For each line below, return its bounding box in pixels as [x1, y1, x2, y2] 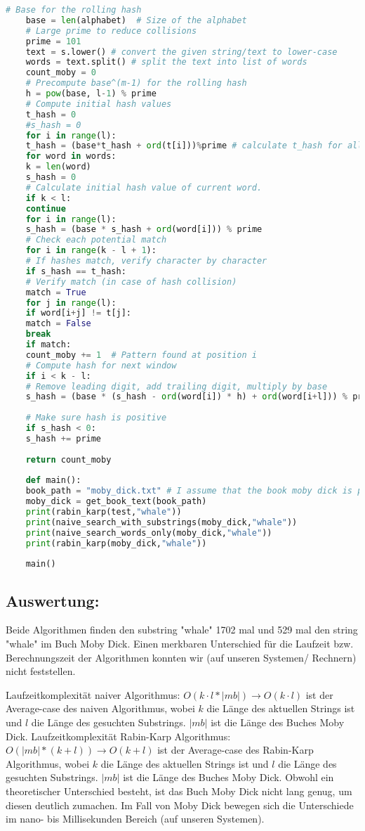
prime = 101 [25, 36, 81, 46]
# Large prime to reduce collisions [25, 25, 197, 36]
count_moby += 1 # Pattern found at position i [25, 349, 257, 360]
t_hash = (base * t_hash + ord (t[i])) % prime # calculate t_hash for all [25, 141, 363, 151]
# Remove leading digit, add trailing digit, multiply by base [25, 381, 328, 392]
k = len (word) [25, 162, 91, 172]
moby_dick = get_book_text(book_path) [25, 496, 207, 507]
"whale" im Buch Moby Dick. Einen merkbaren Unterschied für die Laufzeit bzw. [6, 636, 354, 651]
